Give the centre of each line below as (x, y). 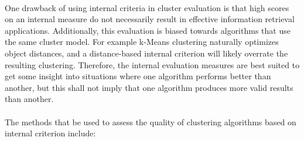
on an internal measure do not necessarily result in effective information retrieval (150, 19)
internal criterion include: (50, 133)
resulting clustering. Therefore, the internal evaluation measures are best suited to (152, 64)
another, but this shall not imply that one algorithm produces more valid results (149, 87)
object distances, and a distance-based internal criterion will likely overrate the (146, 53)
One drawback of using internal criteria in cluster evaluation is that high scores (147, 7)
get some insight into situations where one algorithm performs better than (138, 76)
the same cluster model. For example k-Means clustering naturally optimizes (142, 42)
